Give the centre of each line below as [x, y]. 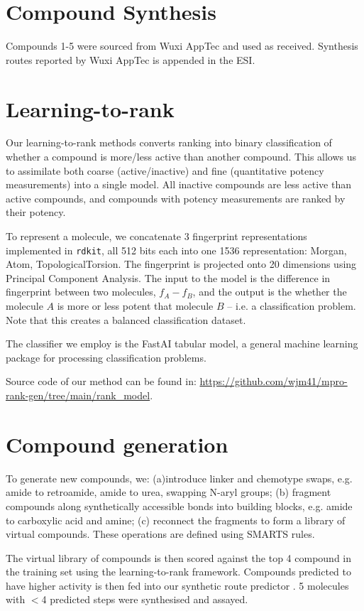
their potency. [36, 212]
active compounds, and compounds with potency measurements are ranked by [176, 198]
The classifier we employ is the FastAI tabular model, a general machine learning [182, 344]
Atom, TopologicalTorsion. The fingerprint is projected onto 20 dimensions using [181, 264]
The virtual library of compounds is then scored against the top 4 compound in [179, 557]
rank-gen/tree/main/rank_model [78, 395]
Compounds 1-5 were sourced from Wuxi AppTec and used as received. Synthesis [182, 46]
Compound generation [117, 444]
